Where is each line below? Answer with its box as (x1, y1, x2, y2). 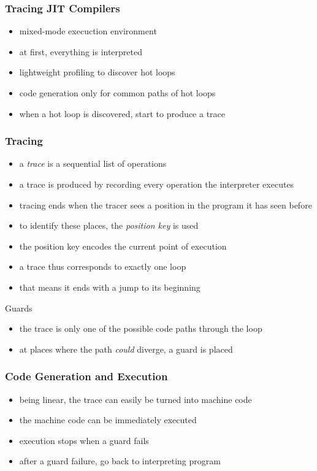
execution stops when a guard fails (19, 434, 149, 446)
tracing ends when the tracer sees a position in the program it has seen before (19, 198, 312, 211)
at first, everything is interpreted (19, 45, 143, 58)
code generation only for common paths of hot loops (19, 86, 216, 99)
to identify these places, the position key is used (19, 219, 199, 232)
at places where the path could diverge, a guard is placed (19, 342, 233, 355)
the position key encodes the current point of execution (19, 239, 227, 252)
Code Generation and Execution (5, 369, 168, 384)
